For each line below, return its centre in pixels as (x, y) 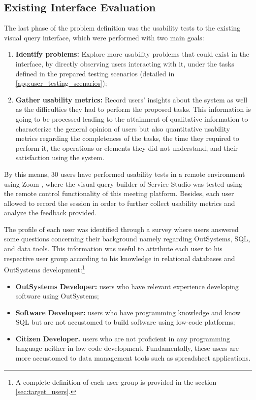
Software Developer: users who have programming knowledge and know (128, 312)
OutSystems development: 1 (45, 269)
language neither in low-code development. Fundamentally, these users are (127, 348)
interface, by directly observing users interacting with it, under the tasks (125, 63)
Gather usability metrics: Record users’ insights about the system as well (131, 99)
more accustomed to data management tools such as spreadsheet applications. (133, 358)
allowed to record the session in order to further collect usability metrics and (120, 203)
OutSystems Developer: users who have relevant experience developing (127, 286)
